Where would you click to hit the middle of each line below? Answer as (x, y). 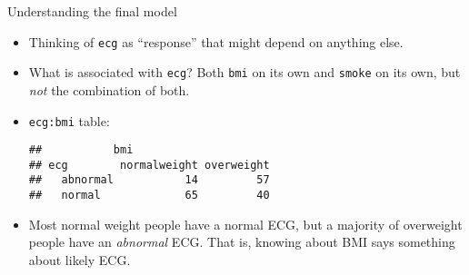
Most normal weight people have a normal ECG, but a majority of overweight (245, 224)
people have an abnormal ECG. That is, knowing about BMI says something (242, 242)
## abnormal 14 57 (149, 180)
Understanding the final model (92, 11)
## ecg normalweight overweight (149, 165)
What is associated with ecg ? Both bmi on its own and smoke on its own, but (244, 72)
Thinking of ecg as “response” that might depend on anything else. (216, 41)
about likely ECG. (80, 259)
